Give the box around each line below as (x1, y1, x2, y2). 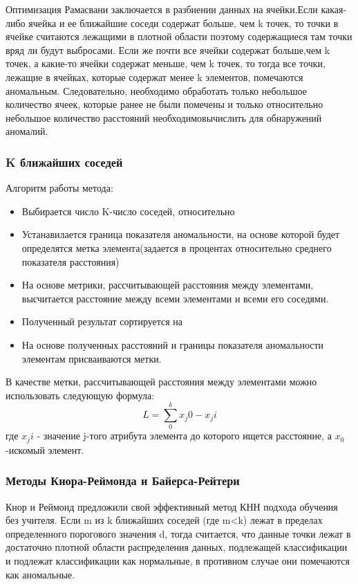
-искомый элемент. (6, 442, 84, 457)
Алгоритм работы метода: (6, 181, 113, 195)
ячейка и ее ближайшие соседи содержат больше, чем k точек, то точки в (28, 15, 339, 30)
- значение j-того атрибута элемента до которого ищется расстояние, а (37, 428, 332, 443)
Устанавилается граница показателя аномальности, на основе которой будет (21, 227, 340, 241)
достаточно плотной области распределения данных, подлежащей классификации (6, 540, 348, 554)
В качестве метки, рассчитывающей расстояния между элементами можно (6, 374, 317, 389)
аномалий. (6, 124, 48, 138)
